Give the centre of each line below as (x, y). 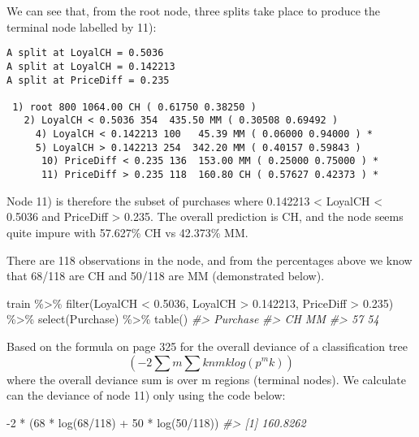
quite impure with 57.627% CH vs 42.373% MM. (127, 232)
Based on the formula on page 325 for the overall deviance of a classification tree (207, 346)
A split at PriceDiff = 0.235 (88, 80)
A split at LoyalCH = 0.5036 (85, 53)
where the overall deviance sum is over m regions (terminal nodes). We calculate (206, 379)
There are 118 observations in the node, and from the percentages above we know (209, 260)
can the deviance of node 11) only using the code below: (146, 395)
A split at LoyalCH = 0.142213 (91, 66)
